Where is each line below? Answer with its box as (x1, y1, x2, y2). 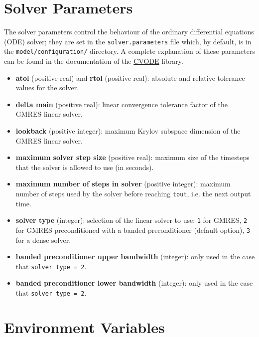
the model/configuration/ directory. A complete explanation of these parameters (4, 46, 255, 56)
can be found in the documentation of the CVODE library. (4, 56, 183, 66)
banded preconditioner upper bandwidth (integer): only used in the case (15, 251, 255, 262)
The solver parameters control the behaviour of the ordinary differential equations (4, 26, 254, 37)
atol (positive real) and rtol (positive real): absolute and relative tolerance (15, 72, 245, 83)
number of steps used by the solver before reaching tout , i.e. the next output (15, 188, 251, 198)
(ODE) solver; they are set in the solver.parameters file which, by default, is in (4, 36, 252, 46)
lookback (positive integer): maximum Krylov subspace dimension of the (15, 126, 241, 136)
